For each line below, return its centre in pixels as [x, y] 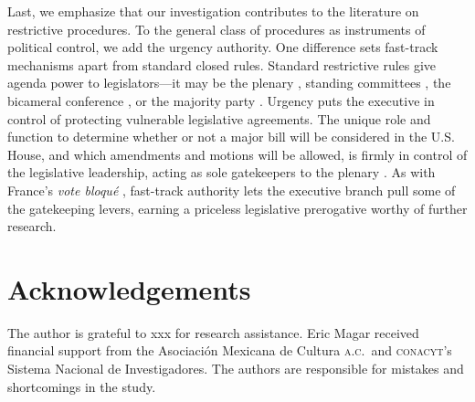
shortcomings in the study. [82, 386]
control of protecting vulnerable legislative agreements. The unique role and [219, 118]
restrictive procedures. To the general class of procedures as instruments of [216, 29]
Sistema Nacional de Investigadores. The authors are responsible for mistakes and [236, 369]
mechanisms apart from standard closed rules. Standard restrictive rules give [222, 64]
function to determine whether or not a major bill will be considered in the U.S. [231, 137]
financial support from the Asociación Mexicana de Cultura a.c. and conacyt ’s [230, 350]
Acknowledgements [129, 288]
